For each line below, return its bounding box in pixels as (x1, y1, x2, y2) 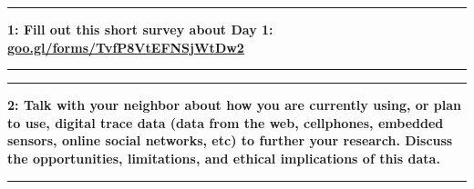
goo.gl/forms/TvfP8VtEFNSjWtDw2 (7, 37, 244, 56)
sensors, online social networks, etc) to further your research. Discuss (7, 131, 453, 150)
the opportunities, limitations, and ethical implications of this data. (7, 148, 440, 167)
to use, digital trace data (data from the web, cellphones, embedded (7, 113, 444, 132)
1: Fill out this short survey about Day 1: (7, 20, 273, 38)
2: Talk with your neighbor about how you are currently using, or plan (7, 95, 462, 114)
